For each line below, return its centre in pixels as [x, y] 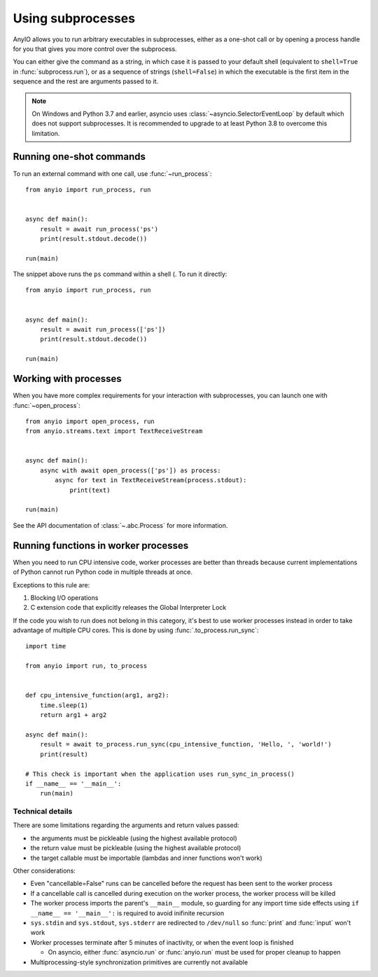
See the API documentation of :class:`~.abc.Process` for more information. [120, 525]
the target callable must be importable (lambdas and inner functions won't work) [146, 858]
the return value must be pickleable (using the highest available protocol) [136, 848]
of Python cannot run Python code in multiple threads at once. [103, 572]
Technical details [43, 812]
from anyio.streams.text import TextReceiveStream [114, 431]
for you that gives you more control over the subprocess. [95, 48]
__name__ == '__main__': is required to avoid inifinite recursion [127, 913]
